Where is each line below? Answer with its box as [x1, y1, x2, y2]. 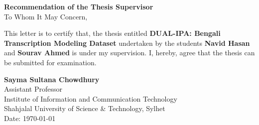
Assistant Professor [4, 84, 62, 94]
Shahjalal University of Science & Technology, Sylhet [4, 103, 165, 114]
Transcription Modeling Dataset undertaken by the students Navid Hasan [4, 37, 250, 48]
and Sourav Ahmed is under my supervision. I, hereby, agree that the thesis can [4, 47, 255, 58]
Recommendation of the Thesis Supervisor [4, 1, 153, 11]
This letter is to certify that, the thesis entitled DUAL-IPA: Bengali [4, 28, 221, 38]
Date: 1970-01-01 [4, 113, 56, 123]
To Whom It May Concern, [4, 11, 88, 21]
